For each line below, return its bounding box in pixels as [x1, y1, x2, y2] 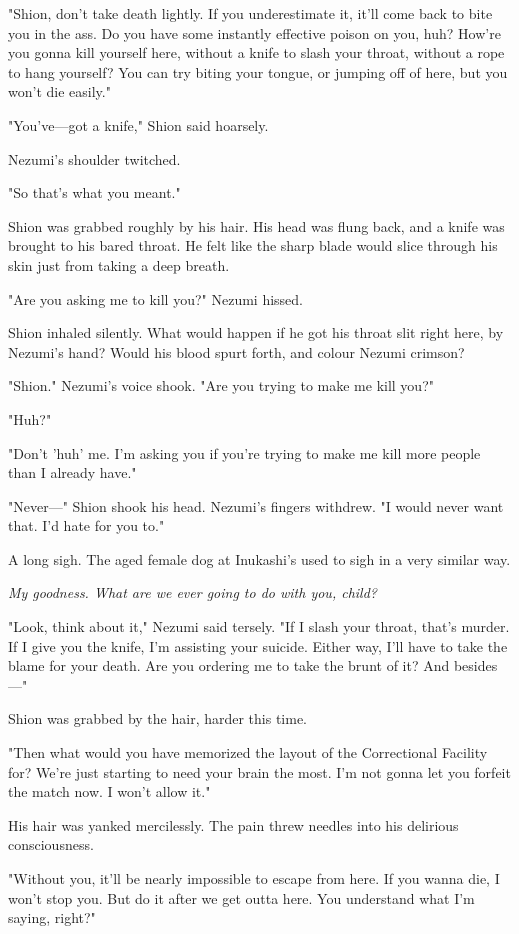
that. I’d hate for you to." [8, 515, 165, 536]
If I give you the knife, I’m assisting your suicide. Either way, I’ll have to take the [8, 635, 508, 656]
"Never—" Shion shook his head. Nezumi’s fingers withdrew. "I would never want [8, 495, 504, 516]
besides [453, 655, 498, 676]
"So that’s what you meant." [8, 182, 181, 203]
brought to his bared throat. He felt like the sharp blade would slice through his [8, 235, 498, 256]
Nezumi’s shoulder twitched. [8, 148, 181, 169]
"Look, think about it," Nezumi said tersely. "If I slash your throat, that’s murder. [8, 616, 510, 637]
